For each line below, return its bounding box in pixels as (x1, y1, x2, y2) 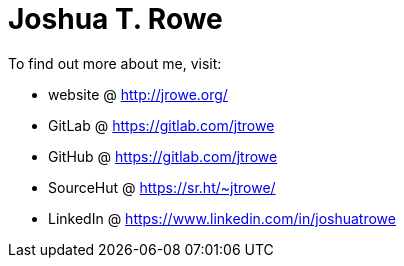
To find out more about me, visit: (8, 54, 222, 72)
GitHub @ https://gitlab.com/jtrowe (48, 147, 278, 165)
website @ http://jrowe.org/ (48, 85, 228, 103)
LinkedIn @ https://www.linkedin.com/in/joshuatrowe (48, 209, 396, 227)
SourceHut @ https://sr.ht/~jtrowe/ (48, 178, 276, 196)
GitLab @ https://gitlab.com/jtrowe (48, 116, 275, 134)
